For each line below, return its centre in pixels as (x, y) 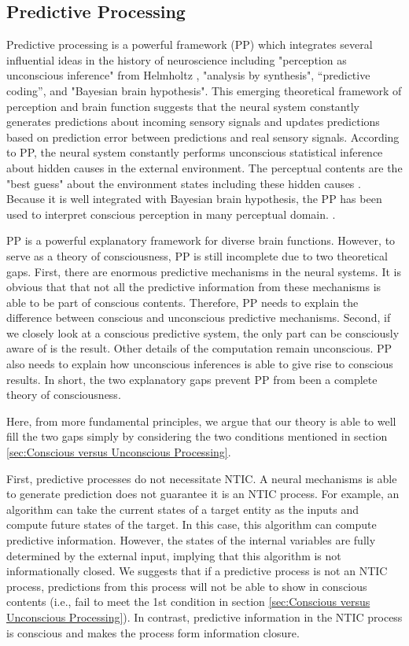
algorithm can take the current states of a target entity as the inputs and (183, 509)
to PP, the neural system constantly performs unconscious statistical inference (195, 152)
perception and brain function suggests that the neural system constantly (183, 106)
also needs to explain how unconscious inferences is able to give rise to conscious (200, 364)
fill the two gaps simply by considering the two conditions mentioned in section (197, 436)
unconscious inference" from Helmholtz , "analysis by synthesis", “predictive (188, 75)
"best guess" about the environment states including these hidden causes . (184, 183)
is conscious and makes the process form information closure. (153, 632)
